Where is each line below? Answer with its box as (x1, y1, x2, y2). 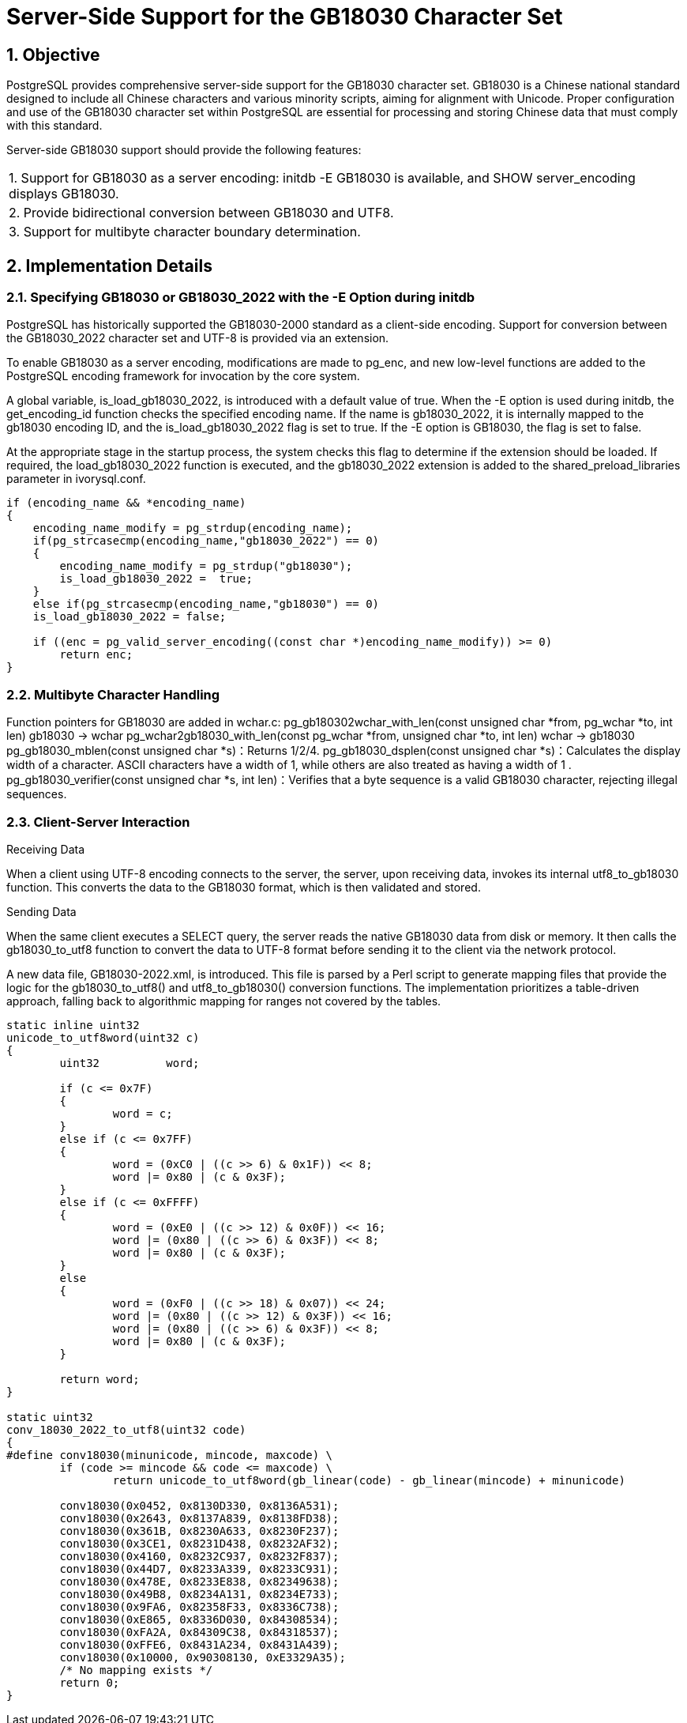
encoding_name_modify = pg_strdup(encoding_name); (32, 522, 353, 535)
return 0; (59, 1676, 120, 1689)
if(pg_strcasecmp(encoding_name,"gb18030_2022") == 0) (32, 534, 380, 548)
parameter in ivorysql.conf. (6, 472, 146, 486)
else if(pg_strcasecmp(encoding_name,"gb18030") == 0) (32, 598, 380, 611)
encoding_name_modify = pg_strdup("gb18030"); (59, 560, 353, 573)
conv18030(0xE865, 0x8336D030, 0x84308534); (59, 1612, 340, 1626)
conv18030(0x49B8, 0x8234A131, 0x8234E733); (59, 1587, 340, 1600)
